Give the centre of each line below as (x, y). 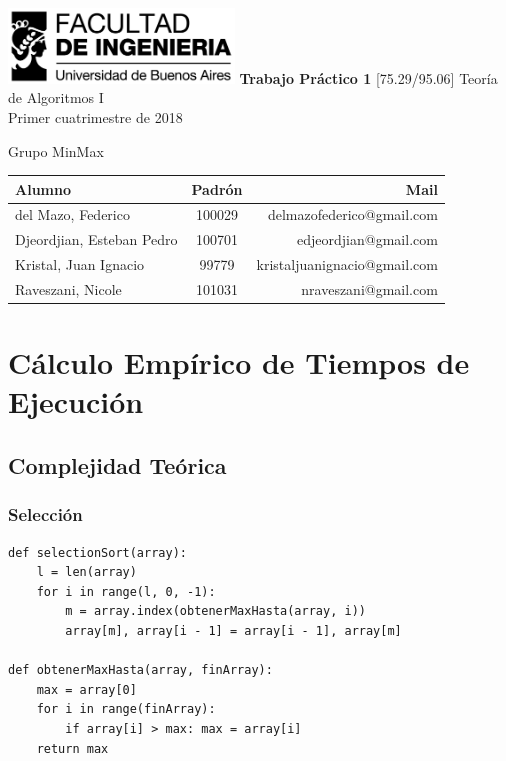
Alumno (43, 188)
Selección (45, 514)
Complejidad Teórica (117, 465)
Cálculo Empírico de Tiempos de (239, 362)
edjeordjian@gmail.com (367, 239)
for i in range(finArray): (126, 709)
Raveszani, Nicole (68, 288)
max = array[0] (86, 689)
